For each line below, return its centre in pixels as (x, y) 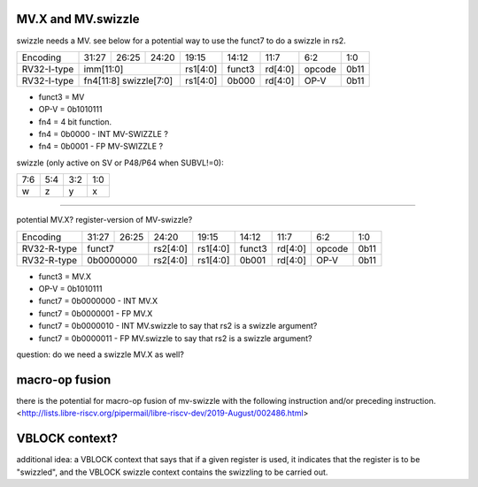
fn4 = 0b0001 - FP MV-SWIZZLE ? (101, 147)
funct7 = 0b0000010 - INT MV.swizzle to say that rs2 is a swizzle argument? (178, 326)
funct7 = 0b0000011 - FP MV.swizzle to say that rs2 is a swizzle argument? (175, 338)
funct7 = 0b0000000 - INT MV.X (98, 301)
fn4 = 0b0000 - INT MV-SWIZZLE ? (103, 134)
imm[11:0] (104, 69)
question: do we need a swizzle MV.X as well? (100, 354)
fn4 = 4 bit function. (75, 122)
